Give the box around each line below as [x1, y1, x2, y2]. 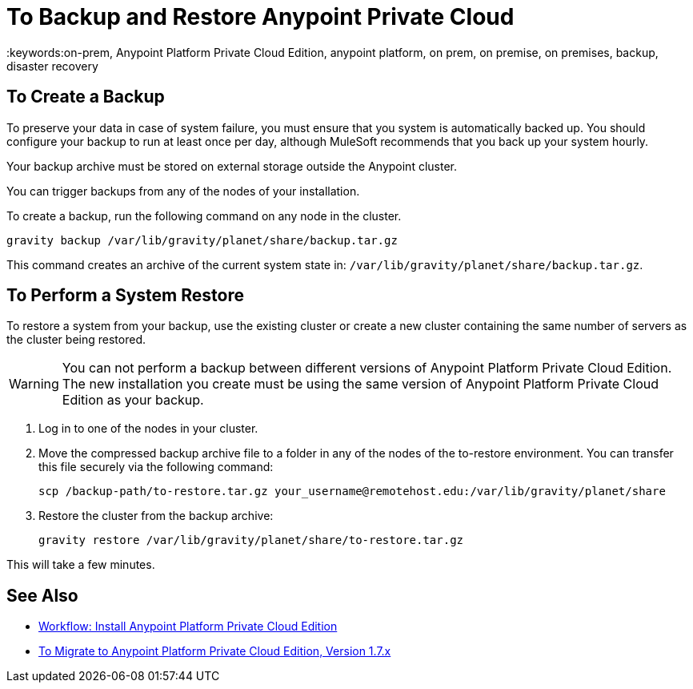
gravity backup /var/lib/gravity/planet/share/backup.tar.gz [6, 233, 398, 247]
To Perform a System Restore [6, 285, 244, 306]
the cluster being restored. [6, 332, 146, 347]
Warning [9, 376, 59, 393]
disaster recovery [6, 58, 98, 73]
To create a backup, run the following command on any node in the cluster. [6, 208, 402, 223]
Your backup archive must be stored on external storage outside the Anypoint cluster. [6, 159, 457, 173]
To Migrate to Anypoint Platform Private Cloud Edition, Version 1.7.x [38, 644, 391, 659]
